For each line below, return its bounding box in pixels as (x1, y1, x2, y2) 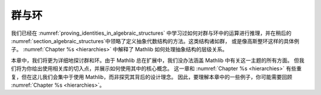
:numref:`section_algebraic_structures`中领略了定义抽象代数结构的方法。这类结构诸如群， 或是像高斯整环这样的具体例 (11, 37, 300, 44)
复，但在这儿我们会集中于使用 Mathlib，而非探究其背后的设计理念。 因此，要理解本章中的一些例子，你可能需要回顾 (11, 73, 292, 80)
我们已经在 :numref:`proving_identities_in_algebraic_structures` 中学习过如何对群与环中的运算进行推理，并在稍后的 (11, 30, 292, 37)
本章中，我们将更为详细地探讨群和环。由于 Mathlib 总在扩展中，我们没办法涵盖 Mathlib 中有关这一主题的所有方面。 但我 (11, 57, 305, 64)
